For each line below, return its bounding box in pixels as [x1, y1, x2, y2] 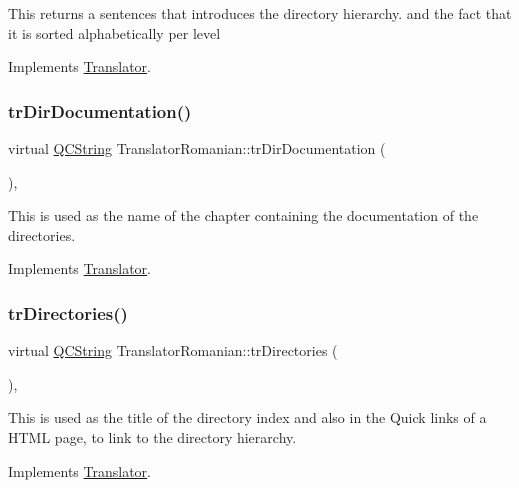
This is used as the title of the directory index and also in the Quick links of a [8, 407, 487, 428]
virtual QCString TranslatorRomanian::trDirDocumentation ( [8, 138, 386, 158]
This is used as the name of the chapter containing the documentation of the [8, 205, 479, 226]
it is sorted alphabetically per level [8, 22, 221, 43]
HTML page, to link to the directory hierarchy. [8, 426, 297, 447]
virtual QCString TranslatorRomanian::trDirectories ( [8, 340, 338, 361]
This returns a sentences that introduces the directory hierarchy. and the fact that [8, 3, 512, 23]
